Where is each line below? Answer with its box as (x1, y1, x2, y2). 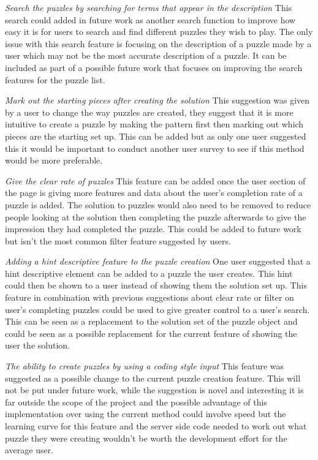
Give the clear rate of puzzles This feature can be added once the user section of (5, 174, 306, 187)
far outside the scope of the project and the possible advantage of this (5, 395, 267, 408)
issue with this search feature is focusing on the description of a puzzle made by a (5, 37, 312, 50)
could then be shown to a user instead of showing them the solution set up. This (5, 279, 307, 292)
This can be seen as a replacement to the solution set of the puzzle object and (5, 315, 298, 328)
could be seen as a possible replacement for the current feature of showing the (5, 326, 297, 339)
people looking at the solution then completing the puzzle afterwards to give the (5, 210, 306, 223)
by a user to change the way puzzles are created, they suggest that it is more (5, 105, 293, 118)
